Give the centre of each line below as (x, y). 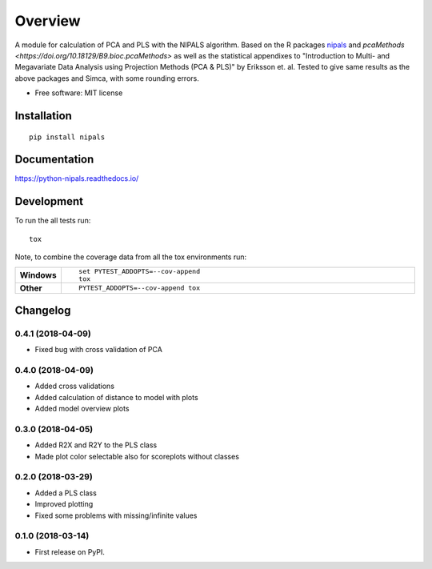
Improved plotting (64, 504)
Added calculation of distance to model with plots (117, 397)
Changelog (43, 310)
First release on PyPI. (70, 551)
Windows (38, 274)
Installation (43, 116)
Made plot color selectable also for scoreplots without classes (137, 456)
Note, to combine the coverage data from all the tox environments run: (131, 257)
